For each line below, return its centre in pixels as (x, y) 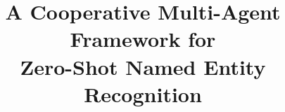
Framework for (143, 39)
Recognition (143, 93)
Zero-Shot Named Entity (143, 66)
